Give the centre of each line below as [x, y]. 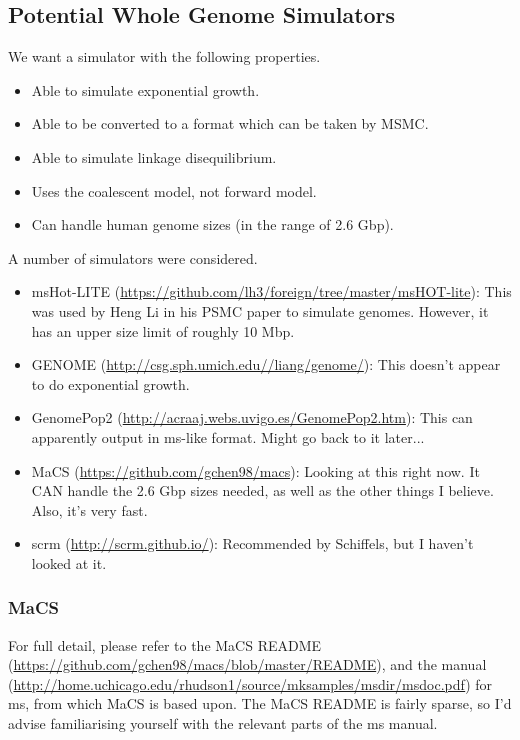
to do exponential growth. [110, 383]
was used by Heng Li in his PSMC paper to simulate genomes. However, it [260, 310]
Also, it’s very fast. [89, 509]
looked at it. [69, 562]
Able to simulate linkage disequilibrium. [154, 156]
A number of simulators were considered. [133, 257]
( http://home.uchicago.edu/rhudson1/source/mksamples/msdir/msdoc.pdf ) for [250, 683]
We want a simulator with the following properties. [164, 56]
